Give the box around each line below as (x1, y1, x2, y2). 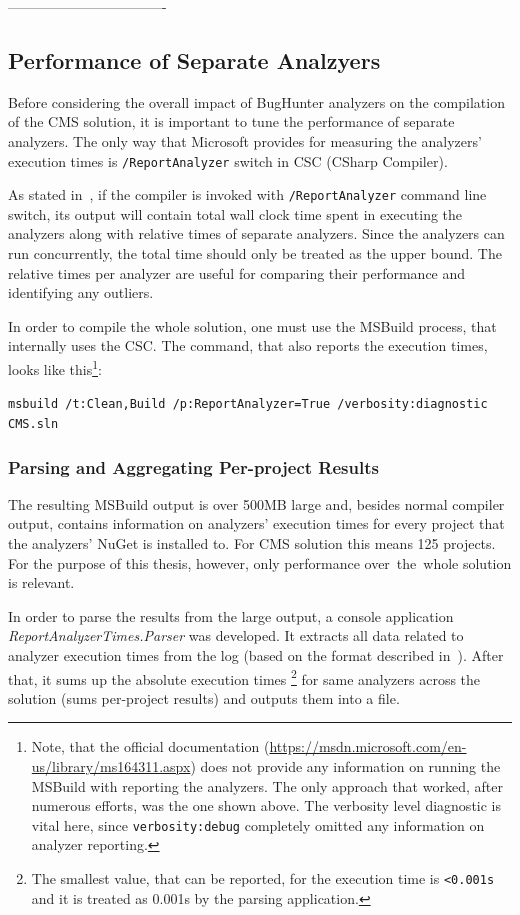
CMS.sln (8, 416, 59, 431)
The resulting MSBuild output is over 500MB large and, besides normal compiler (8, 493, 505, 514)
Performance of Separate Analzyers (8, 44, 381, 75)
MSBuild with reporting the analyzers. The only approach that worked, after (31, 775, 503, 796)
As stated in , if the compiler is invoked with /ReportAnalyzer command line (8, 184, 487, 205)
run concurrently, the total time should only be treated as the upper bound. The (8, 243, 502, 264)
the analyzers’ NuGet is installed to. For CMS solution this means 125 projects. (8, 533, 496, 554)
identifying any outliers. (8, 282, 154, 303)
